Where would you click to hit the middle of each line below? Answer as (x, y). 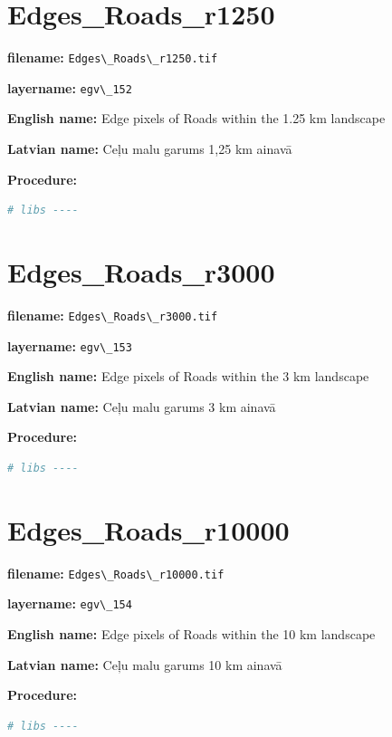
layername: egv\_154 (70, 603)
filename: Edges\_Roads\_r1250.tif (113, 57)
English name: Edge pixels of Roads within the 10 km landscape (191, 634)
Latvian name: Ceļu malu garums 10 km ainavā (145, 664)
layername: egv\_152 (70, 87)
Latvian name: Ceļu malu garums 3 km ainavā (142, 406)
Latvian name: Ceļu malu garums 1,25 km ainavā (150, 149)
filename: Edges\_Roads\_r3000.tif (113, 315)
